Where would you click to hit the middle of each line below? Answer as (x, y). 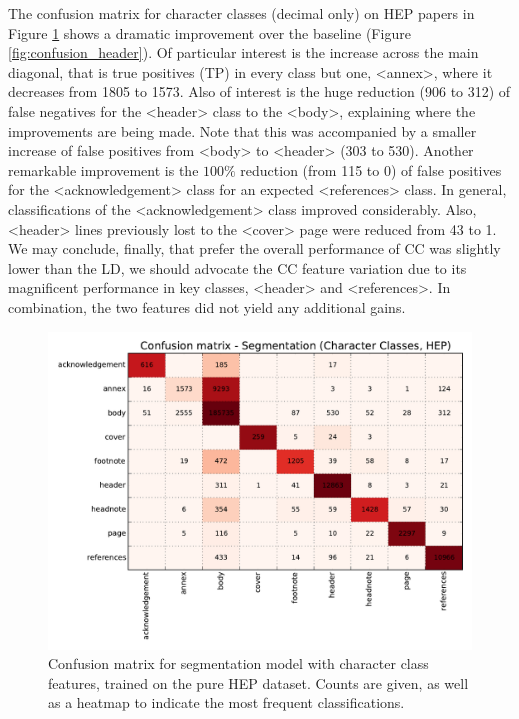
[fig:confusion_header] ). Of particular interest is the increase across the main (243, 52)
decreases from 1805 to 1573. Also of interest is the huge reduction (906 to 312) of (259, 91)
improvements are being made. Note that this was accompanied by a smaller (242, 130)
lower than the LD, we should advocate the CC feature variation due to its (237, 267)
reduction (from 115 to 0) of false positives (371, 169)
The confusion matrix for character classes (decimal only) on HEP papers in (241, 13)
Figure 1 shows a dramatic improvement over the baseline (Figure (209, 32)
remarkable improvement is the (103, 169)
